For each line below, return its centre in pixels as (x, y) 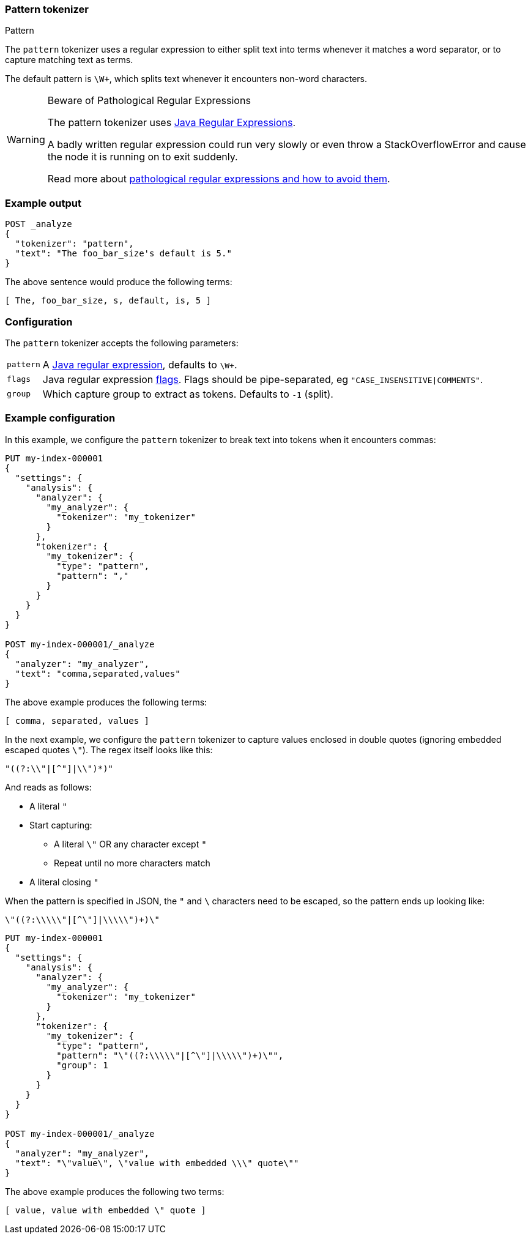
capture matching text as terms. (69, 60)
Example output (43, 203)
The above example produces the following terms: (106, 702)
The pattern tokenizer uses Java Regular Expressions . (172, 123)
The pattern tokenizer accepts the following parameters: (122, 343)
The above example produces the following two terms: (115, 1191)
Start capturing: (61, 825)
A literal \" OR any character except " (130, 844)
